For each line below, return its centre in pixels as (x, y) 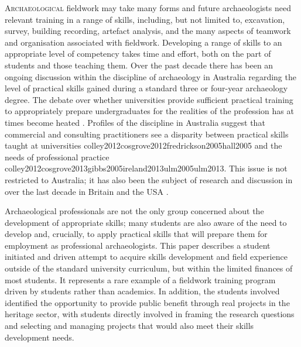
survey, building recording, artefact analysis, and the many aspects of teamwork (148, 31)
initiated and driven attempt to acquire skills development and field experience (146, 257)
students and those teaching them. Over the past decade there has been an (139, 65)
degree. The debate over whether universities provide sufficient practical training (149, 99)
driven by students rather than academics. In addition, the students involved (142, 291)
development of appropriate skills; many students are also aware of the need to (146, 222)
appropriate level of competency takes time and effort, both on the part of (138, 54)
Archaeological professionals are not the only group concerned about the (134, 211)
